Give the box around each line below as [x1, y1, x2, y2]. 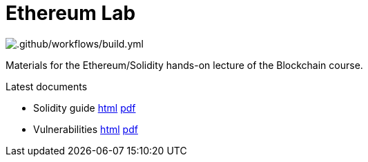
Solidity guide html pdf [33, 101, 136, 114]
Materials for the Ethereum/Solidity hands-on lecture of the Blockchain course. [6, 59, 363, 71]
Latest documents [6, 80, 88, 92]
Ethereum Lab [6, 1, 136, 25]
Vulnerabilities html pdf [33, 123, 138, 135]
